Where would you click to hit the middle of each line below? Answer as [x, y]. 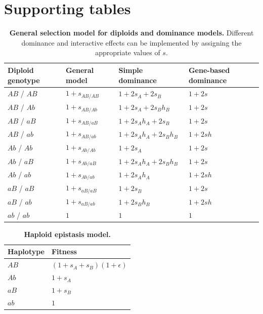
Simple [131, 70]
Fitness [64, 251]
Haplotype [26, 251]
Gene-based [209, 70]
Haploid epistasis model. [68, 234]
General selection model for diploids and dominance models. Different [131, 33]
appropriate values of [128, 52]
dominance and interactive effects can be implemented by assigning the [131, 42]
